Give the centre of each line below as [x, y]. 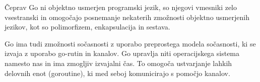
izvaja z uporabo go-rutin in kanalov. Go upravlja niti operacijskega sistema [122, 53]
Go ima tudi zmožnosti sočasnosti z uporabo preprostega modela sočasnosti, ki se [130, 43]
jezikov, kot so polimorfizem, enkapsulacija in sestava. [87, 27]
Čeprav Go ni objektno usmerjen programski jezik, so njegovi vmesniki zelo [121, 7]
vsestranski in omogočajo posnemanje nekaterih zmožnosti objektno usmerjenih [127, 17]
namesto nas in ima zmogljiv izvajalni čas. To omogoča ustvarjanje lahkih [118, 63]
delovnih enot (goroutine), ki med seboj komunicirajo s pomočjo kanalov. [117, 73]
